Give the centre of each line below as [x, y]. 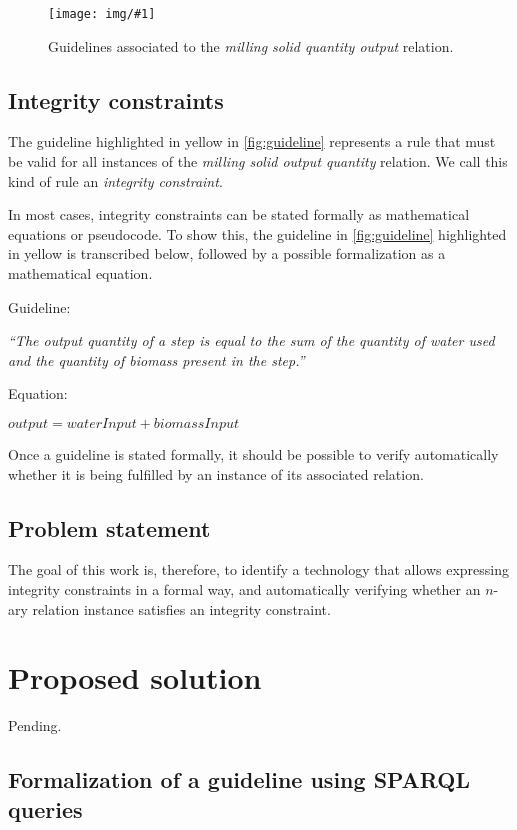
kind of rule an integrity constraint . [115, 180]
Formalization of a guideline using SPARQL [239, 779]
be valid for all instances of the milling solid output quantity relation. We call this [258, 161]
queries [45, 808]
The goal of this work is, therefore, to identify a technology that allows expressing [259, 569]
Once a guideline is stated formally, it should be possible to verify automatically [253, 453]
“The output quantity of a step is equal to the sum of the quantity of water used [251, 340]
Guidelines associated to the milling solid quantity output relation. [251, 45]
